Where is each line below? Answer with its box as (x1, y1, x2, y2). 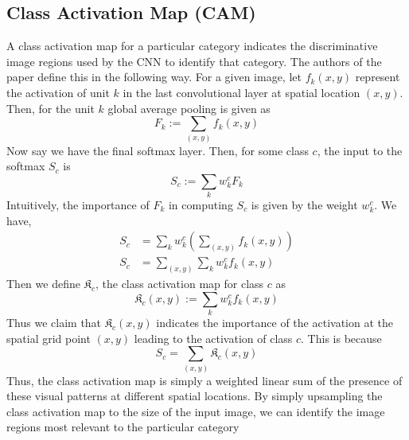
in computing (168, 197, 233, 213)
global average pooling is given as (107, 99, 271, 116)
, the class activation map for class (95, 275, 264, 292)
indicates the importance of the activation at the (156, 314, 393, 331)
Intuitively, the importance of (6, 197, 150, 213)
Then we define (6, 275, 80, 292)
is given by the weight (251, 197, 358, 213)
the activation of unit (6, 84, 110, 100)
